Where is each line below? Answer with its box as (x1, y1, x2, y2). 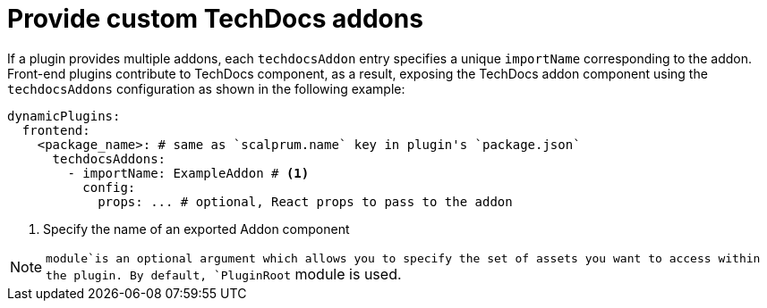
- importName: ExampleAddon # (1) (67, 165, 310, 180)
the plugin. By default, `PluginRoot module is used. (46, 264, 402, 283)
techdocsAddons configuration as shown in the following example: (7, 80, 405, 96)
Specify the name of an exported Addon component (43, 221, 350, 237)
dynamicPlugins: (7, 108, 121, 123)
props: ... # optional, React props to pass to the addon (98, 194, 513, 209)
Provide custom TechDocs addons (7, 4, 423, 34)
